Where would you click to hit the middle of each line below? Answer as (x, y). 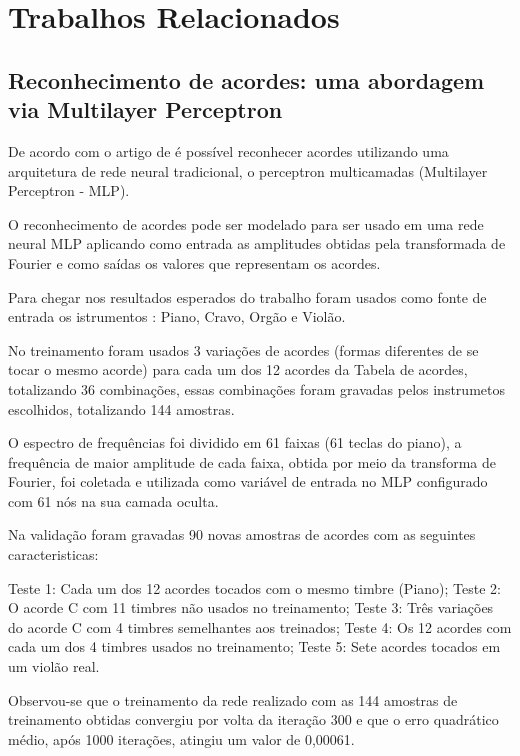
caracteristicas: (53, 554)
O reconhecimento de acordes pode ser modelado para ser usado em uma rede (246, 223)
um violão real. (54, 666)
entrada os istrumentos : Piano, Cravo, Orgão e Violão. (177, 316)
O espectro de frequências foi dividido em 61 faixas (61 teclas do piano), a (235, 442)
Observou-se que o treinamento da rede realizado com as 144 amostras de (233, 699)
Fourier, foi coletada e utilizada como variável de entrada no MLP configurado (248, 481)
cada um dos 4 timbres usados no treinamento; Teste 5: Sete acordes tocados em (254, 646)
